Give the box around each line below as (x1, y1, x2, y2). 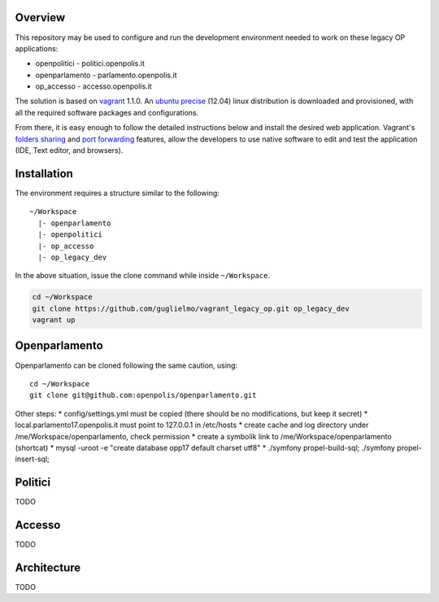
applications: (15, 43, 59, 53)
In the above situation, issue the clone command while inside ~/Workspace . (15, 271, 271, 281)
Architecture (15, 561, 81, 574)
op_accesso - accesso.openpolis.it (35, 81, 152, 91)
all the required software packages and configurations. (15, 107, 199, 117)
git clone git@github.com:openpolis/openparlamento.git (29, 390, 257, 400)
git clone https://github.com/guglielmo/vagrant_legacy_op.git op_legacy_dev (32, 303, 350, 313)
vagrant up (32, 316, 76, 325)
